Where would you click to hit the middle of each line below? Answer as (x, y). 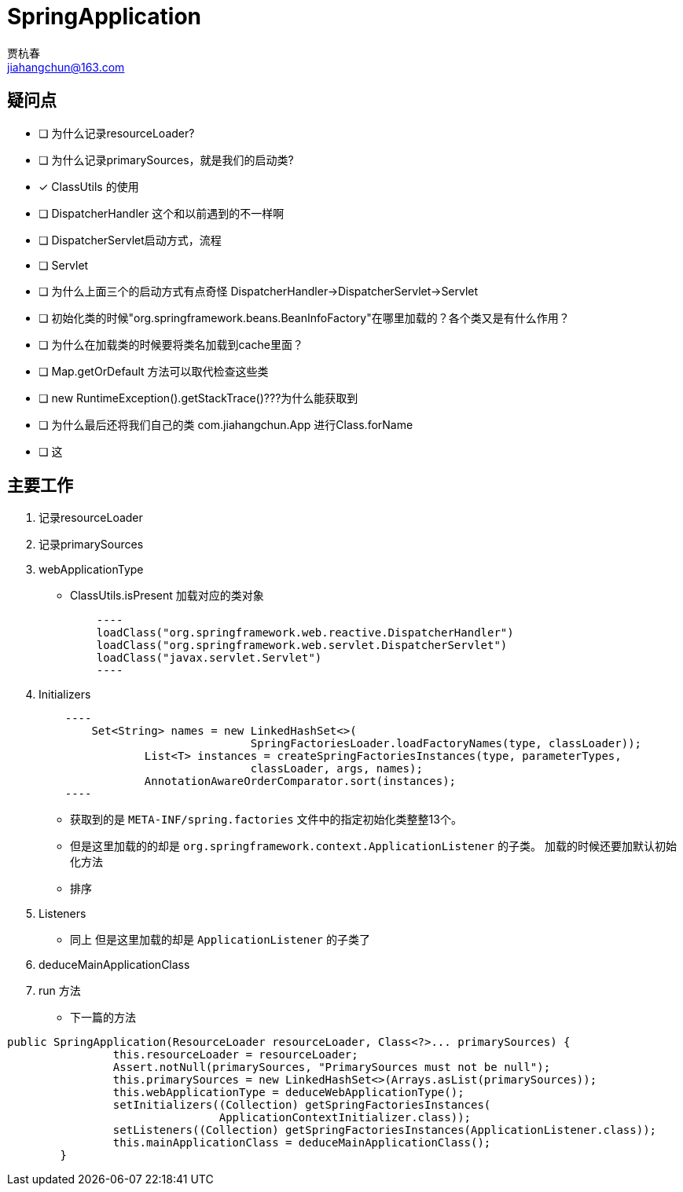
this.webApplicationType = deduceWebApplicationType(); (288, 1093)
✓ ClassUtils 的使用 (89, 186)
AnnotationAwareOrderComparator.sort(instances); (300, 781)
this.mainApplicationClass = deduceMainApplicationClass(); (302, 1143)
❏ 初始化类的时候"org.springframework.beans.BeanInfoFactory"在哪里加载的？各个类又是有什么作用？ (304, 317)
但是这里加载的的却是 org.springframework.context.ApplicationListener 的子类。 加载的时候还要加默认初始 (373, 846)
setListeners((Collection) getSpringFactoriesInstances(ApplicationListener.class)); (385, 1130)
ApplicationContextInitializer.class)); (345, 1118)
